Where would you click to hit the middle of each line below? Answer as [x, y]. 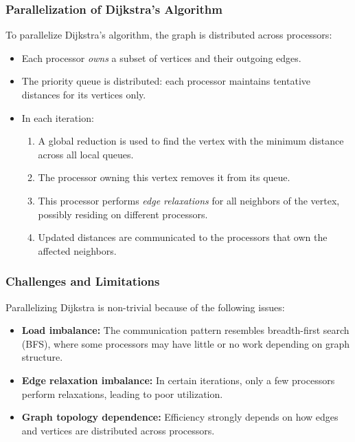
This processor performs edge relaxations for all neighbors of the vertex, [189, 200]
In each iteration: [58, 117]
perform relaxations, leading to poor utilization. [122, 393]
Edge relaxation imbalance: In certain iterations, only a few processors [178, 380]
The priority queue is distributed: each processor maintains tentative [166, 81]
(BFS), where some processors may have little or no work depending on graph [186, 343]
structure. [42, 357]
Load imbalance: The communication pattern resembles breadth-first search [185, 330]
